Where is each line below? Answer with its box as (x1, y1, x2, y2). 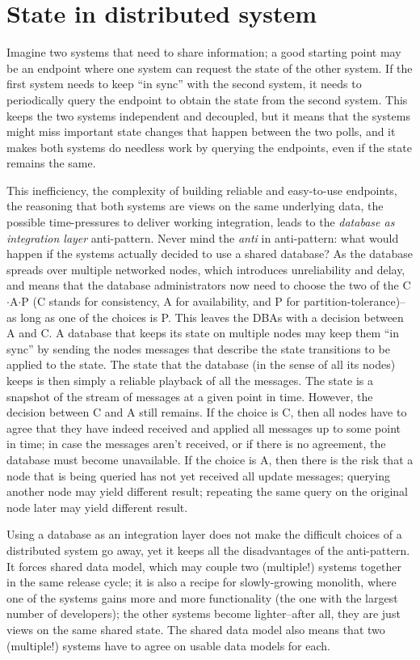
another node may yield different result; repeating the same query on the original (6, 483, 409, 500)
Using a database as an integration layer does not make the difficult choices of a (6, 526, 402, 543)
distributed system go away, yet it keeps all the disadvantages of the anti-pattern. (6, 541, 410, 558)
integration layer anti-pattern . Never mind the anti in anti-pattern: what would (6, 229, 399, 246)
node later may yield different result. (6, 498, 188, 515)
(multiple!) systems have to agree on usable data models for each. (6, 637, 330, 654)
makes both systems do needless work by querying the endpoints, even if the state (6, 138, 412, 155)
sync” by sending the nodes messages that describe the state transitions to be (6, 340, 390, 357)
